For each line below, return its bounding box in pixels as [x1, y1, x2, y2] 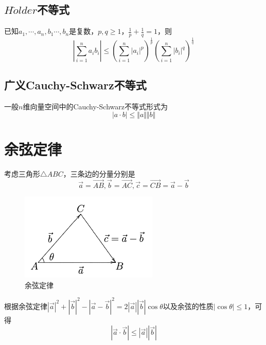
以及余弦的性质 [163, 300, 214, 311]
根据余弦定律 [4, 300, 47, 311]
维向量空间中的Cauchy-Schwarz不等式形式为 [23, 101, 168, 111]
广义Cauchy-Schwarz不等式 [4, 76, 147, 92]
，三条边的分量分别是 [63, 168, 135, 179]
